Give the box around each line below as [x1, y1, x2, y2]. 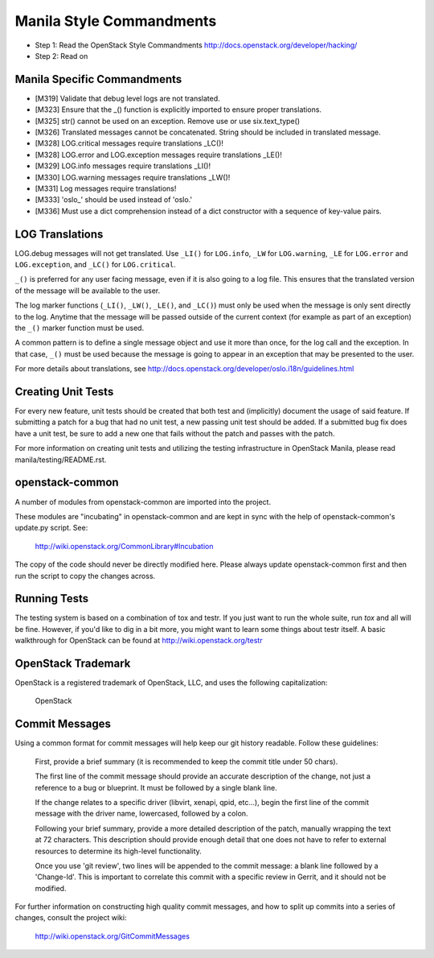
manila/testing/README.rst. [14, 455, 107, 465]
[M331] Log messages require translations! [35, 184, 177, 193]
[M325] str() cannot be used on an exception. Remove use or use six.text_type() [35, 116, 301, 126]
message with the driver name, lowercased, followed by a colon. [35, 809, 248, 819]
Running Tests [14, 592, 88, 605]
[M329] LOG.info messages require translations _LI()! [35, 161, 211, 171]
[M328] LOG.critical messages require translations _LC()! [35, 138, 224, 148]
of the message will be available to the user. [14, 286, 161, 295]
